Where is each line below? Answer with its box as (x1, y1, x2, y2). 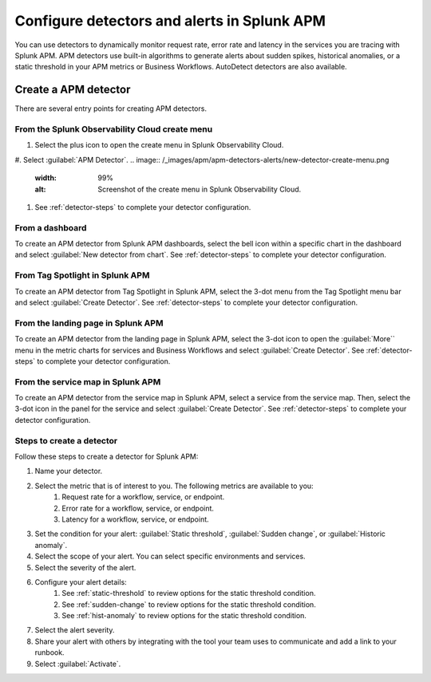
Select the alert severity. (34, 625, 115, 635)
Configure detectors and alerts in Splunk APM (14, 12, 326, 30)
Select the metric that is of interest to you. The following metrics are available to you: (34, 481, 314, 491)
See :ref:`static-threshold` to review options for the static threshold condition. (61, 589, 316, 598)
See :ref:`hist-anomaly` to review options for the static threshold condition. (61, 611, 307, 621)
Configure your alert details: (34, 577, 127, 586)
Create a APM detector (14, 83, 131, 97)
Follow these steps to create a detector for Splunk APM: (14, 451, 199, 461)
